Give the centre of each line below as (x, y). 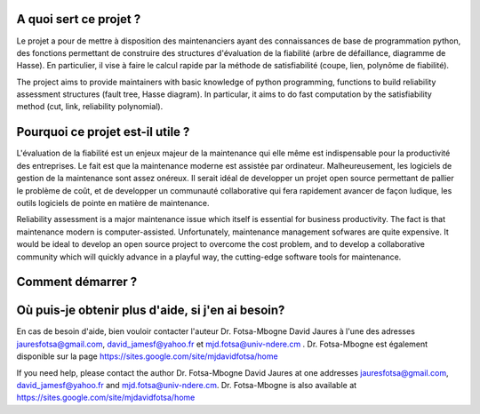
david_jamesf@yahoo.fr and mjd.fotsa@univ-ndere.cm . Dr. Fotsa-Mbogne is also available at (187, 385)
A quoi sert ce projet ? (79, 19)
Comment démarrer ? (77, 282)
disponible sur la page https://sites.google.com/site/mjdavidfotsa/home (148, 356)
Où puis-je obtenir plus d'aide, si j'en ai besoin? (151, 310)
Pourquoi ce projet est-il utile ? (103, 132)
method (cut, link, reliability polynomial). (90, 107)
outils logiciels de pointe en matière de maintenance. (113, 203)
